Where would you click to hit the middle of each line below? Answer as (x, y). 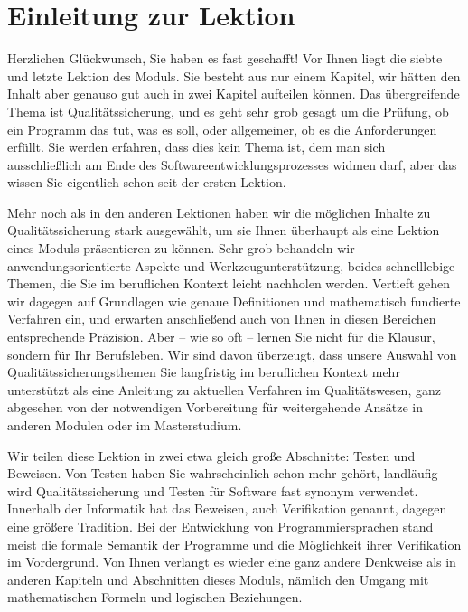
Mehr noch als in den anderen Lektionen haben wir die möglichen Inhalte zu (219, 212)
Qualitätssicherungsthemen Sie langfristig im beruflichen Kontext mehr (204, 372)
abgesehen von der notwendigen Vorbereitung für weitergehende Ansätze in (215, 407)
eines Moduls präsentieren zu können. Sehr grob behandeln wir (181, 248)
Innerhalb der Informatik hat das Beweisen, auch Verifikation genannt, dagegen (227, 508)
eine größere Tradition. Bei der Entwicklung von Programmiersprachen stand (220, 526)
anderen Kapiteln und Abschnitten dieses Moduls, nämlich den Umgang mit (218, 579)
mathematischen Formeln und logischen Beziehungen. (155, 597)
